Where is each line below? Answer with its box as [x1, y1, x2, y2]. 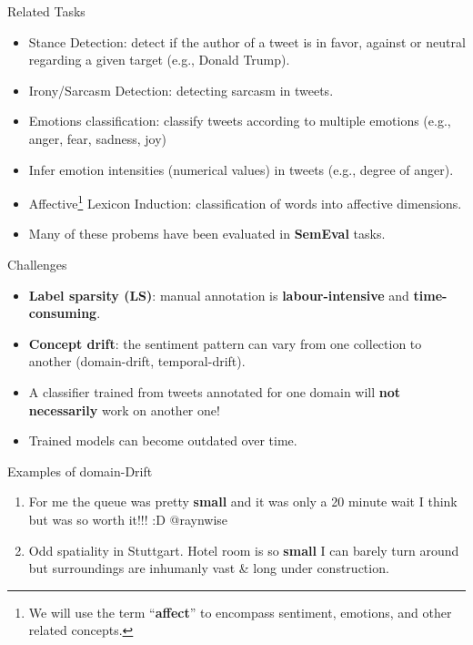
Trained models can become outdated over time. [28, 431, 297, 450]
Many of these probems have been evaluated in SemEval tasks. [28, 224, 386, 243]
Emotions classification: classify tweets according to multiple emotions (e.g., [28, 111, 451, 130]
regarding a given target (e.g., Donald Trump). [28, 50, 290, 69]
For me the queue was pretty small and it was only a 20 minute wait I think [28, 492, 458, 511]
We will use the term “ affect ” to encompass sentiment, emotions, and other [28, 602, 452, 621]
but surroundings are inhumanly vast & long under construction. [28, 558, 389, 578]
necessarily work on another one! [28, 400, 220, 419]
